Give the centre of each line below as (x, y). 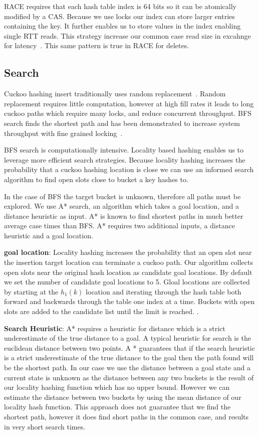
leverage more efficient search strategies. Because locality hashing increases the (125, 159)
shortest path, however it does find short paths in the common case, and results (126, 416)
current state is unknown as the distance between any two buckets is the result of (129, 377)
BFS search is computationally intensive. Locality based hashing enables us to (124, 150)
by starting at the (31, 291)
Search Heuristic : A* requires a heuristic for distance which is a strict (115, 328)
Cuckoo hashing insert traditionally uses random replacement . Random (115, 94)
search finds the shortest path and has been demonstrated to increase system (122, 123)
